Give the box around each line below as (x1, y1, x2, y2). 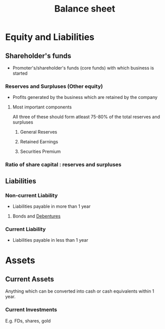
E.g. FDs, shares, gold (5, 317, 51, 323)
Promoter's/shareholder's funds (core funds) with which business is (12, 65, 154, 71)
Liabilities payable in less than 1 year (12, 237, 88, 243)
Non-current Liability (5, 192, 58, 199)
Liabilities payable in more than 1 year (12, 203, 91, 209)
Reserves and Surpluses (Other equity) (5, 83, 103, 90)
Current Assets (5, 275, 54, 283)
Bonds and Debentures (12, 213, 61, 219)
